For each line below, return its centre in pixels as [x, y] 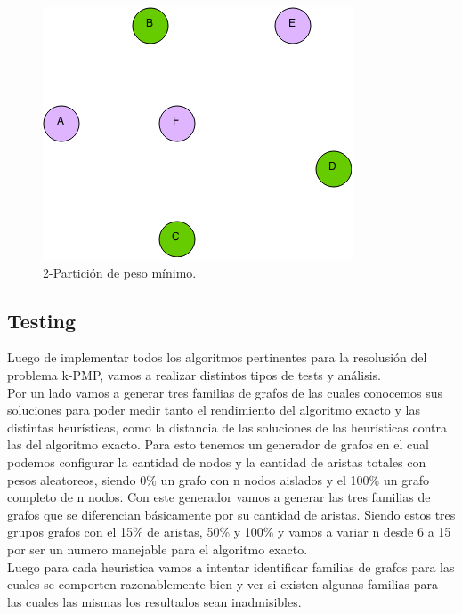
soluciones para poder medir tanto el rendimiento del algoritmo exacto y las [214, 410]
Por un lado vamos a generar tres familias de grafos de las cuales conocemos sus [225, 392]
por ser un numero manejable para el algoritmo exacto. [158, 549]
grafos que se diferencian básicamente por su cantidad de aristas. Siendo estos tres [231, 514]
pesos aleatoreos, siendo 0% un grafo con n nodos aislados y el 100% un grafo [218, 479]
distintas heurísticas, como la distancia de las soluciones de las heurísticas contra [227, 427]
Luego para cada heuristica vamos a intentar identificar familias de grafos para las [231, 566]
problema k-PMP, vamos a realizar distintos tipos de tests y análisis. [194, 374]
